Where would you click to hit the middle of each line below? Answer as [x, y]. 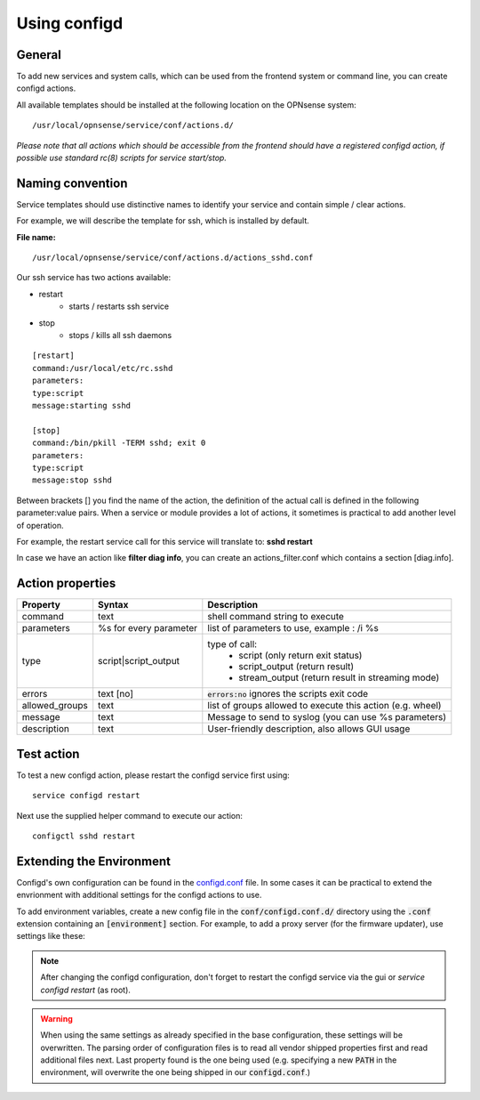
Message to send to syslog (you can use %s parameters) [327, 717]
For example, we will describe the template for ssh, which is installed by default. [163, 221]
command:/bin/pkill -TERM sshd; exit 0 [119, 443]
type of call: [232, 644]
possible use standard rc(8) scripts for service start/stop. [121, 158]
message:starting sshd [82, 405]
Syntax [113, 605]
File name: [36, 237]
